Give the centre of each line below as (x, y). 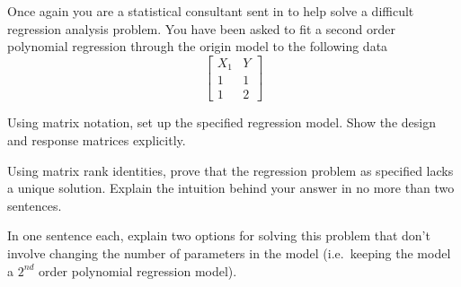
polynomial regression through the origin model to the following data (198, 46)
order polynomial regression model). (138, 270)
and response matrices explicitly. (97, 139)
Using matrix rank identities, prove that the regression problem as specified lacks (230, 170)
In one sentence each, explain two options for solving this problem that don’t (219, 235)
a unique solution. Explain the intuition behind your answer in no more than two (231, 188)
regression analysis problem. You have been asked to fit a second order (201, 28)
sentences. (35, 205)
